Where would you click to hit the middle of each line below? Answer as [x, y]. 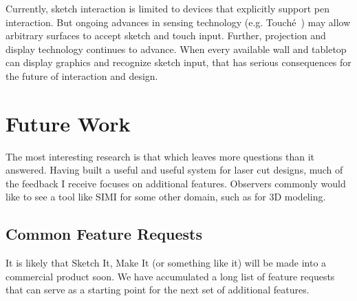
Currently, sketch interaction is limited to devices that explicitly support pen [168, 8]
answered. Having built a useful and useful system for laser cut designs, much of [174, 170]
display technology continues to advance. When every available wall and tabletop [176, 49]
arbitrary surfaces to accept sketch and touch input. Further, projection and [166, 35]
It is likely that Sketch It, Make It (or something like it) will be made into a [166, 263]
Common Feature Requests [104, 234]
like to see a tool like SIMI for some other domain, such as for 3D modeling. [166, 197]
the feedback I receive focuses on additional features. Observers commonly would [176, 183]
